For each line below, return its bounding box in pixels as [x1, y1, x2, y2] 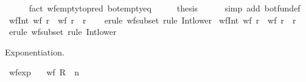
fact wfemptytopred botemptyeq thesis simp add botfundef [29, 2, 301, 14]
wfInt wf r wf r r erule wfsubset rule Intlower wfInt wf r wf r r [9, 13, 296, 26]
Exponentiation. [5, 45, 64, 58]
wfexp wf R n [9, 66, 79, 78]
